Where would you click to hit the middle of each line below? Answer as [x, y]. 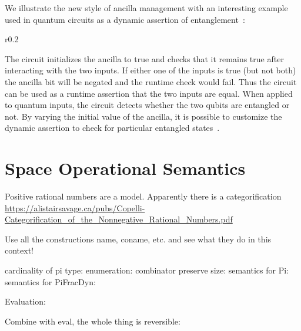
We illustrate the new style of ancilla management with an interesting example [146, 8]
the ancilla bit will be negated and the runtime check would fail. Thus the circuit [151, 81]
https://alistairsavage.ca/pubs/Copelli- [75, 207]
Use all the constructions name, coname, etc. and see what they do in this [138, 239]
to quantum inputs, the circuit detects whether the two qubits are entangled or [147, 105]
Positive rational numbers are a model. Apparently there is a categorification [143, 196]
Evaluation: [25, 301]
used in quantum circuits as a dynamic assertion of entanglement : [125, 19]
